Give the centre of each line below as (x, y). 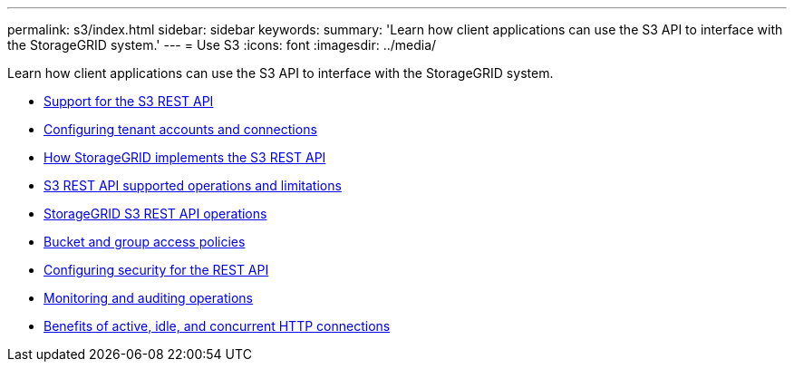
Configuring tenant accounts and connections (180, 129)
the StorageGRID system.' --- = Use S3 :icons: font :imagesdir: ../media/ (222, 45)
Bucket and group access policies (145, 242)
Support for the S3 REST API (129, 101)
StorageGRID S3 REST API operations (155, 214)
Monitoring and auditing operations (148, 298)
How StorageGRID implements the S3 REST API (185, 157)
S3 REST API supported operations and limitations (193, 185)
